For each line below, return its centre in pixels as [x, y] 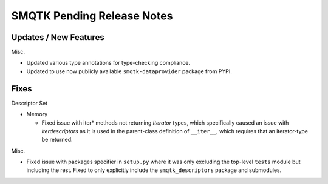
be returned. [57, 140]
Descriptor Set [29, 103]
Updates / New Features [58, 37]
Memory [37, 114]
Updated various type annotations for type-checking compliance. [108, 63]
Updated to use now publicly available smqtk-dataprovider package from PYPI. [129, 71]
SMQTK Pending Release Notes [92, 16]
